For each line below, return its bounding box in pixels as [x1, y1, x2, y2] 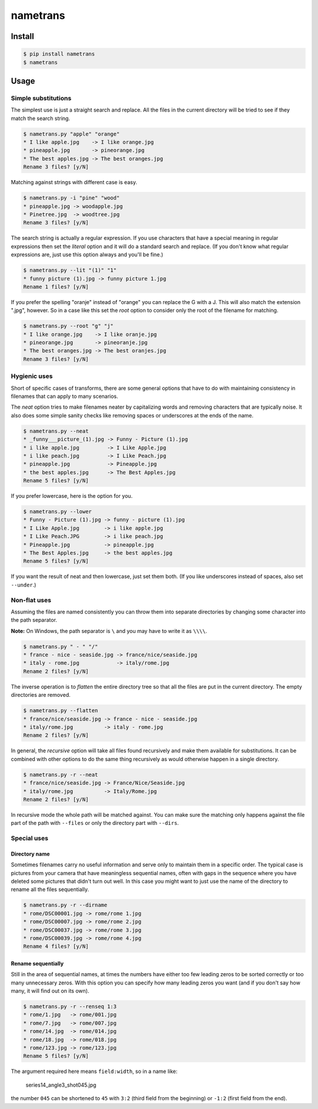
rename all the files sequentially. [11, 886, 90, 893]
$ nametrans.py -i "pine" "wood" [23, 195, 120, 201]
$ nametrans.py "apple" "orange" [23, 131, 120, 137]
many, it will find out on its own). [11, 987, 90, 994]
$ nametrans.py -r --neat [23, 771, 98, 778]
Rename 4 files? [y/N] [23, 943, 89, 950]
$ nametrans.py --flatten [23, 707, 98, 714]
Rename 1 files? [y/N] [23, 283, 89, 290]
